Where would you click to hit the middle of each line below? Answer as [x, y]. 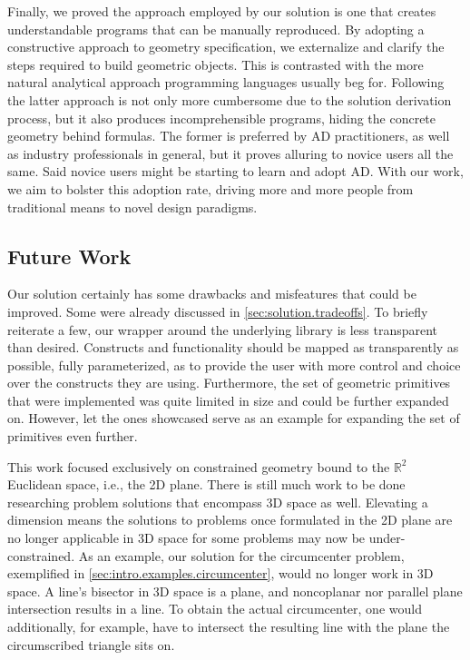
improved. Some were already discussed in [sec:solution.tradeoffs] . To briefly [218, 311]
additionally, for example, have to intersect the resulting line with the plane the [229, 627]
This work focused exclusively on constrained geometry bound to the [199, 466]
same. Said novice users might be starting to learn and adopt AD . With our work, [235, 171]
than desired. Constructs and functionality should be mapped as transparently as [233, 347]
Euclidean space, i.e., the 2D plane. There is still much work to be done [206, 484]
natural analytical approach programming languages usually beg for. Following [226, 82]
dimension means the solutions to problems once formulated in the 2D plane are [230, 520]
